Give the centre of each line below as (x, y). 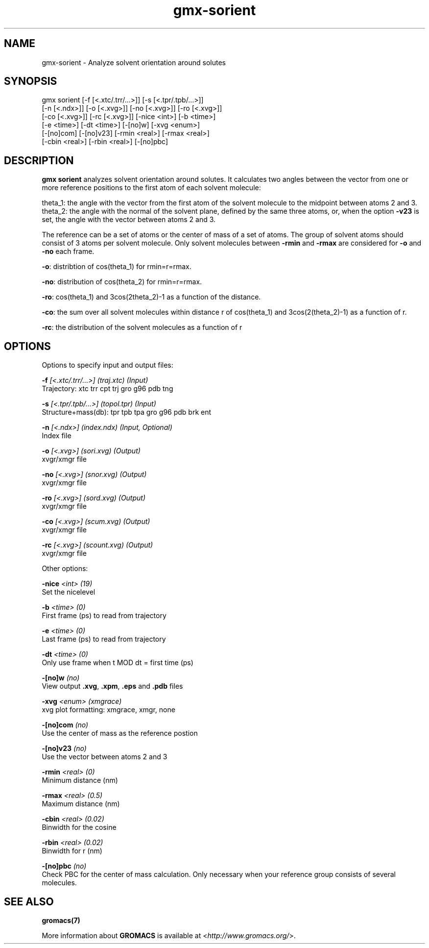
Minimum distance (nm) (80, 780)
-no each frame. (68, 251)
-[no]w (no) (61, 678)
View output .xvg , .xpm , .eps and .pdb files (112, 686)
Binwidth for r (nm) (72, 851)
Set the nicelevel (69, 592)
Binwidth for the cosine (79, 827)
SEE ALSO (29, 901)
